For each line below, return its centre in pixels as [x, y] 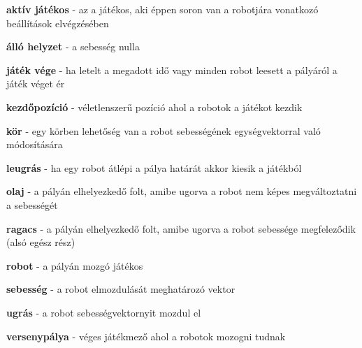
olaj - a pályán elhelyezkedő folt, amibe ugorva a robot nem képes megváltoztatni [182, 191]
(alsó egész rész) [41, 242]
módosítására [35, 144]
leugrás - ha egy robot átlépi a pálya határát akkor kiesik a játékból [154, 167]
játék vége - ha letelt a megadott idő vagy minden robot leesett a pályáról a [172, 70]
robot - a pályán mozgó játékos [75, 265]
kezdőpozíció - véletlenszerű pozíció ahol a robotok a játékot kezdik [154, 107]
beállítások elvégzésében [58, 23]
